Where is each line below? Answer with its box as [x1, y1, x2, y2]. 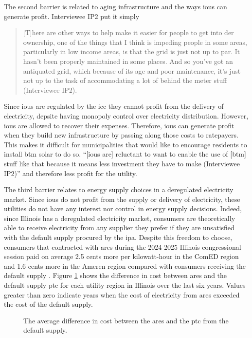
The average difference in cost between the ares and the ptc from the [23, 315, 229, 325]
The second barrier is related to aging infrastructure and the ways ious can [4, 1, 227, 11]
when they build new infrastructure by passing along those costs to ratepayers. [4, 130, 238, 140]
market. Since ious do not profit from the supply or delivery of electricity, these [4, 194, 240, 204]
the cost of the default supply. [4, 299, 93, 309]
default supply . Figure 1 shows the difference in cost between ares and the [4, 270, 227, 280]
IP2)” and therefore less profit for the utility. [4, 168, 137, 178]
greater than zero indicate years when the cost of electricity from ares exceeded [4, 289, 240, 299]
